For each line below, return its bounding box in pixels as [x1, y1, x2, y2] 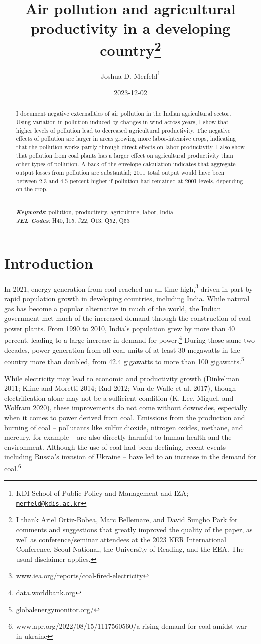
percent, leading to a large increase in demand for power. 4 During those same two [4, 333, 255, 345]
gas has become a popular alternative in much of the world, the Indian [4, 303, 221, 313]
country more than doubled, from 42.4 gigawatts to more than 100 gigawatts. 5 [4, 355, 244, 366]
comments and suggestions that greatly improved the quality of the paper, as [16, 524, 253, 534]
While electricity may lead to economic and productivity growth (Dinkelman [4, 373, 239, 383]
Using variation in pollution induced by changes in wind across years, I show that [16, 118, 229, 126]
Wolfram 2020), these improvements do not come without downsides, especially [4, 402, 247, 413]
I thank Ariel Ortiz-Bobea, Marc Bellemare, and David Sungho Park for [16, 514, 238, 525]
